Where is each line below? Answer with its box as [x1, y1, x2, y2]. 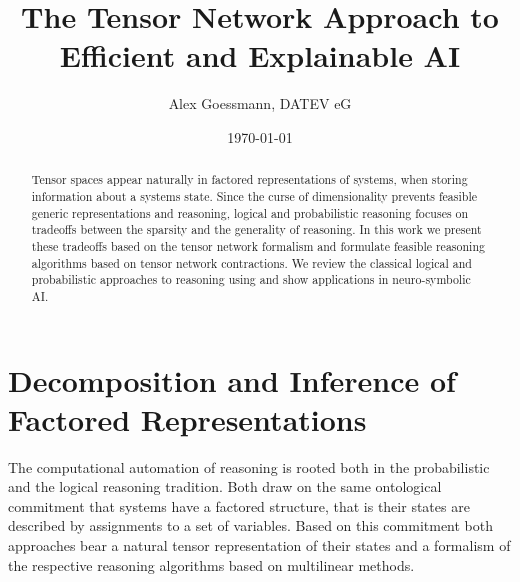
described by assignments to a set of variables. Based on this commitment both [8, 515, 494, 536]
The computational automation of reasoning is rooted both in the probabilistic [8, 456, 490, 477]
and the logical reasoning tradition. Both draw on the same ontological [8, 476, 442, 497]
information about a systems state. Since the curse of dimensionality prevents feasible [31, 187, 477, 204]
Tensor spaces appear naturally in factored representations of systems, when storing [31, 171, 468, 188]
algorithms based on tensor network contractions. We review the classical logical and [31, 254, 472, 271]
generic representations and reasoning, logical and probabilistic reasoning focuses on [31, 204, 469, 221]
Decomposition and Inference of [8, 359, 456, 400]
